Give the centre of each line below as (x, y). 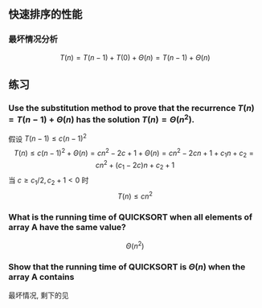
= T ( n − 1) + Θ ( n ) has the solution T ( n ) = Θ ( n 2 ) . (102, 119)
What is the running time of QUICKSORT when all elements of (131, 217)
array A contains (41, 277)
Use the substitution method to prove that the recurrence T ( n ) (131, 108)
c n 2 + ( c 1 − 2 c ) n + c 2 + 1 (135, 165)
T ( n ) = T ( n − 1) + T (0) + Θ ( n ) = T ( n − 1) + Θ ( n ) (135, 57)
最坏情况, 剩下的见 (39, 295)
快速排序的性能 (45, 14)
